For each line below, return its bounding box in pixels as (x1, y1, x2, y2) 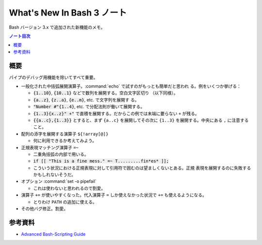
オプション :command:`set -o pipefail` (21, 178, 97, 184)
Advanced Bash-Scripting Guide (21, 231, 86, 237)
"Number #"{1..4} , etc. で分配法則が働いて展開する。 (33, 104, 145, 109)
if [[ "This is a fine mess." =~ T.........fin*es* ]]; (33, 158, 169, 164)
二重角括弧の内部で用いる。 (33, 151, 89, 157)
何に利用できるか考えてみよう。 (33, 138, 97, 143)
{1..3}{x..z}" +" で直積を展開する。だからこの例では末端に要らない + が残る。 (33, 110, 200, 116)
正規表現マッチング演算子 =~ (21, 144, 79, 150)
